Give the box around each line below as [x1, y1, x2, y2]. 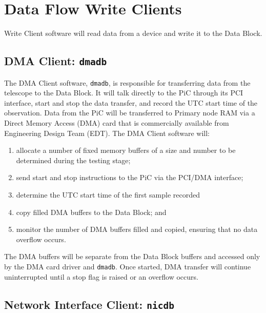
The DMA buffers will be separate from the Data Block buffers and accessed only [4, 251, 260, 262]
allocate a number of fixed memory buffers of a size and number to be [16, 145, 236, 155]
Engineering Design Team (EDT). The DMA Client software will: [4, 127, 210, 138]
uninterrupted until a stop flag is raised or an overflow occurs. [4, 271, 198, 282]
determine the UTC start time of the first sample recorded [16, 189, 200, 200]
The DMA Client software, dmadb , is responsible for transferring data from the [4, 77, 251, 88]
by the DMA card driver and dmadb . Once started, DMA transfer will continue [4, 261, 251, 271]
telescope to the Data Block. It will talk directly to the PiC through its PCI [4, 87, 243, 98]
